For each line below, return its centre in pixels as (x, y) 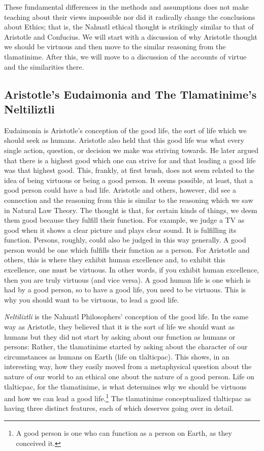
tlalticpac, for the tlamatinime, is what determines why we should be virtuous (125, 386)
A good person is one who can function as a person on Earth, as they (124, 433)
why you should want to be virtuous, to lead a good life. (92, 299)
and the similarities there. (44, 66)
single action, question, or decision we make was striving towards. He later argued (131, 150)
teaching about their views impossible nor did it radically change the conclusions (130, 17)
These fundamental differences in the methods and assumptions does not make (126, 7)
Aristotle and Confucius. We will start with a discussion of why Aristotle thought (131, 36)
